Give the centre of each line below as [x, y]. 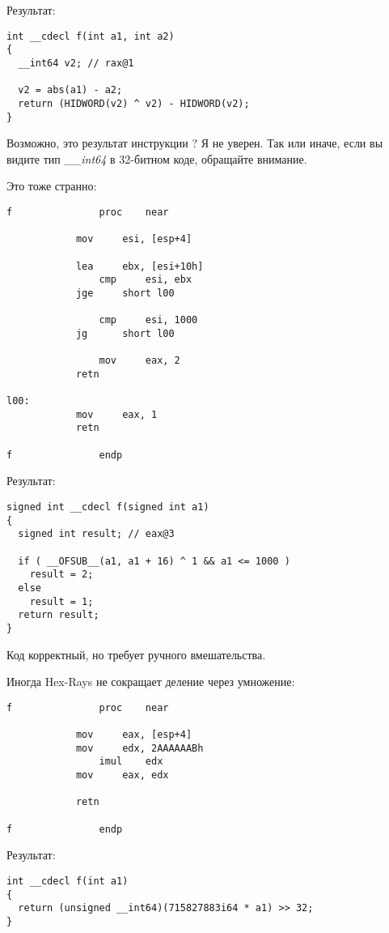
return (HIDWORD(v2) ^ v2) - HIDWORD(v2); [134, 103]
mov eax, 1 [116, 414]
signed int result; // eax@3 [96, 534]
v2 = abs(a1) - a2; [70, 90]
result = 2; [61, 575]
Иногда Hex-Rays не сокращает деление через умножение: [151, 682]
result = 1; [61, 601]
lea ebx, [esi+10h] [140, 266]
